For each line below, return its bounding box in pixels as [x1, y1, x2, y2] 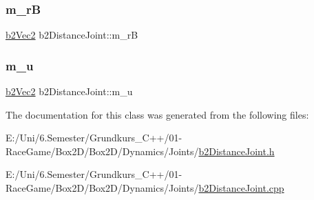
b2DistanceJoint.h [198, 143, 275, 158]
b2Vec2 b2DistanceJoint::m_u [6, 84, 133, 99]
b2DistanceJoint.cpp [198, 181, 284, 194]
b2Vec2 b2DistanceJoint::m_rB [6, 28, 138, 42]
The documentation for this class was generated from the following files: [6, 107, 309, 121]
